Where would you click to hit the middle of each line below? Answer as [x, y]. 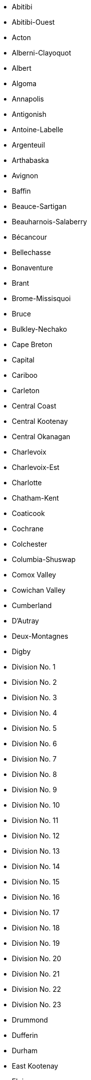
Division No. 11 [35, 820]
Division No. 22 [37, 989]
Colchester [30, 544]
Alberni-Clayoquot [42, 53]
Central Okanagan [41, 437]
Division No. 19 [36, 943]
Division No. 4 [35, 713]
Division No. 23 [37, 1004]
